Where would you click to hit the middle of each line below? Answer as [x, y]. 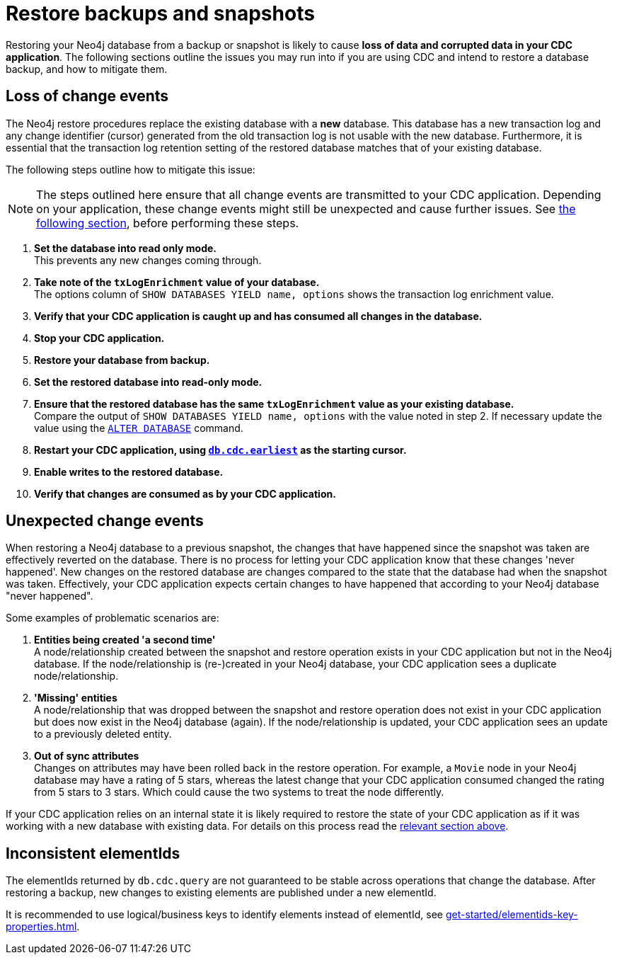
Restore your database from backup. [122, 360]
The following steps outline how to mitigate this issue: [131, 169]
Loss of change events [87, 96]
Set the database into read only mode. [126, 248]
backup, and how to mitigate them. [87, 69]
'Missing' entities [76, 698]
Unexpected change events [105, 521]
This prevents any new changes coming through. [148, 260]
